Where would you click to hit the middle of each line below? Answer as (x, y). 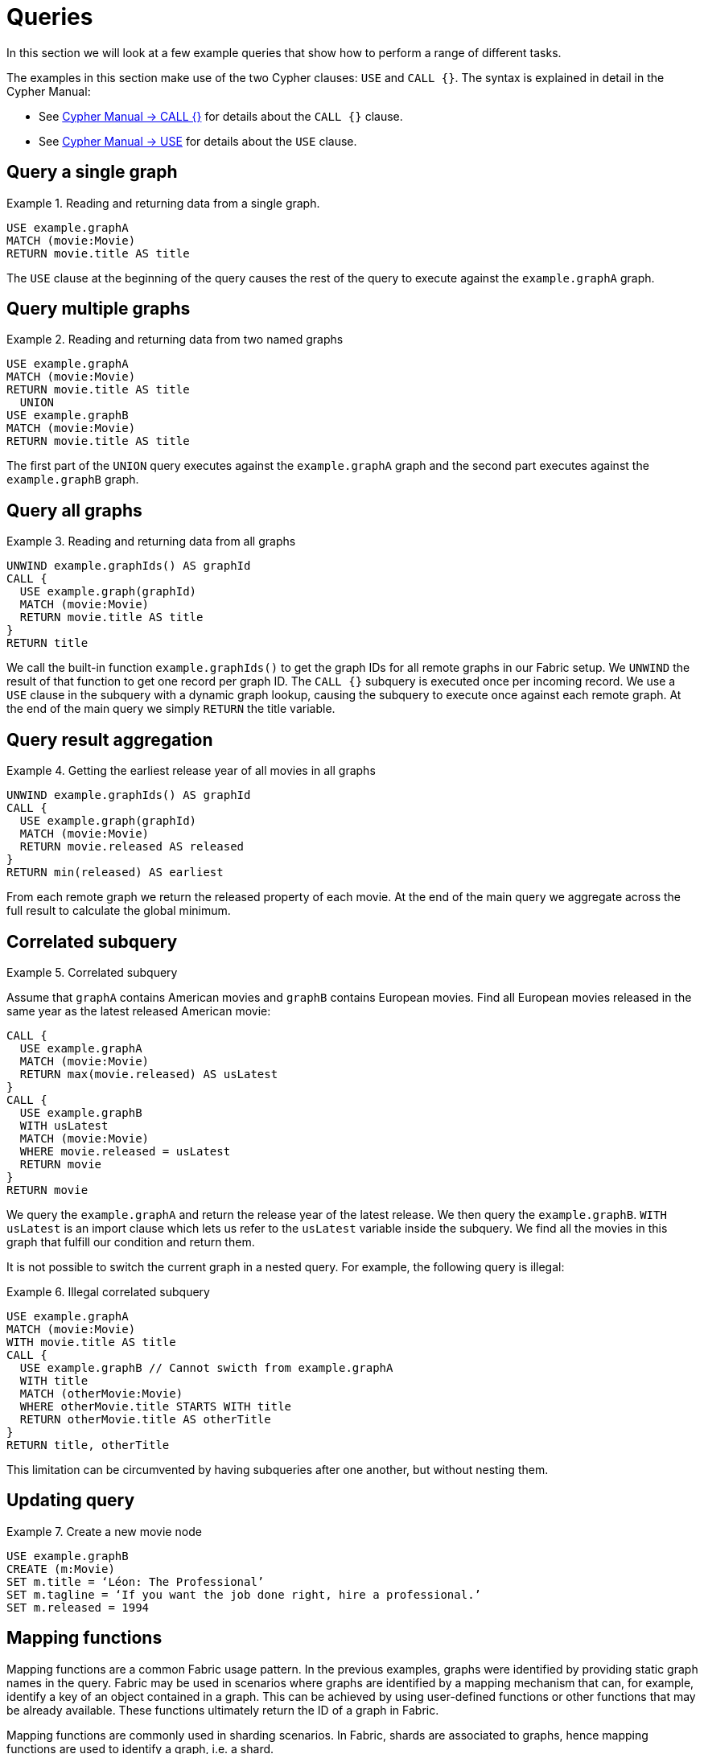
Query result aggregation (110, 739)
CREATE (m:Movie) (61, 1569)
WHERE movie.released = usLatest (125, 1151)
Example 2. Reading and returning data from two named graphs (175, 340)
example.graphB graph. (73, 480)
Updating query (71, 1501)
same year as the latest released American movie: (139, 1011)
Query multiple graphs (99, 309)
